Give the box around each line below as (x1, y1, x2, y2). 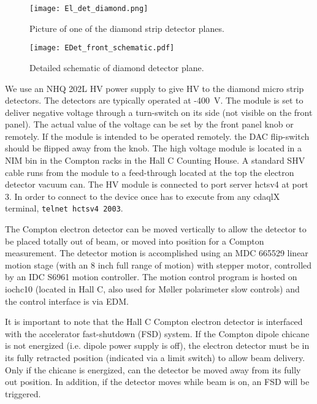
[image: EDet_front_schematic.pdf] (29, 44, 175, 53)
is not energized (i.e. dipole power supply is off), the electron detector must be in (5, 339, 310, 352)
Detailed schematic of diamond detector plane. (29, 61, 204, 74)
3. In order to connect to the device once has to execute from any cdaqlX (5, 189, 280, 202)
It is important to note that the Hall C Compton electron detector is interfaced (5, 315, 303, 328)
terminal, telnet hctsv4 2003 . (5, 202, 123, 215)
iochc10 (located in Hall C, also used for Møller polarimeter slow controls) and (5, 283, 300, 295)
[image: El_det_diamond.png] (29, 4, 148, 13)
